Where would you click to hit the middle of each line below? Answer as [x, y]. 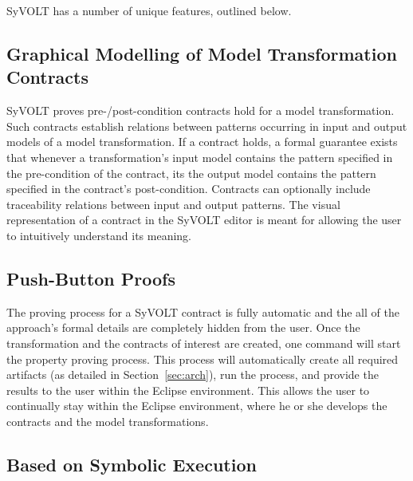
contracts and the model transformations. [108, 421]
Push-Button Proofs [91, 278]
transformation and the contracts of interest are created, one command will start [204, 343]
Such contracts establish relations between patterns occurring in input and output [207, 126]
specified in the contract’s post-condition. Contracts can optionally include [189, 189]
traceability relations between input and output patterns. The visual [173, 204]
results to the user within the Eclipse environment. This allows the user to [188, 390]
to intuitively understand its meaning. [99, 235]
